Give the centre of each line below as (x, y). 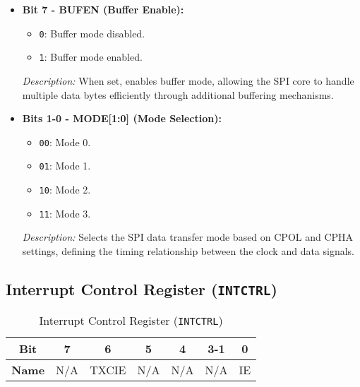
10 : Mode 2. (65, 189)
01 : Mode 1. (65, 166)
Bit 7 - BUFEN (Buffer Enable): (103, 9)
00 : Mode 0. (65, 142)
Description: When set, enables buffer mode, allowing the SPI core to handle (188, 80)
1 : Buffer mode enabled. (91, 57)
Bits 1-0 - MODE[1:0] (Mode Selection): (122, 118)
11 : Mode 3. (65, 213)
